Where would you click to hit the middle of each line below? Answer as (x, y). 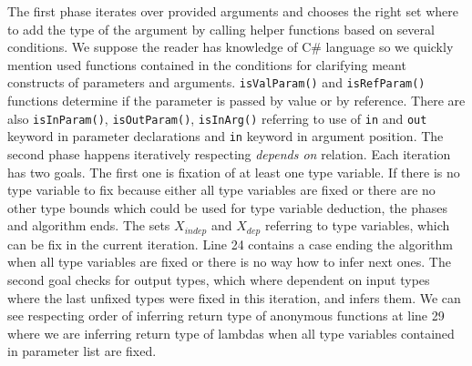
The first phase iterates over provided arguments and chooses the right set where (233, 11)
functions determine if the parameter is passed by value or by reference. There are (236, 101)
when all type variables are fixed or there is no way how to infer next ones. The (229, 262)
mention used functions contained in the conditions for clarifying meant (207, 64)
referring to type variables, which (357, 225)
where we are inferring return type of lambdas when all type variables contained (231, 333)
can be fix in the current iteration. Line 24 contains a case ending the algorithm (230, 244)
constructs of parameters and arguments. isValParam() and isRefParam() (216, 82)
